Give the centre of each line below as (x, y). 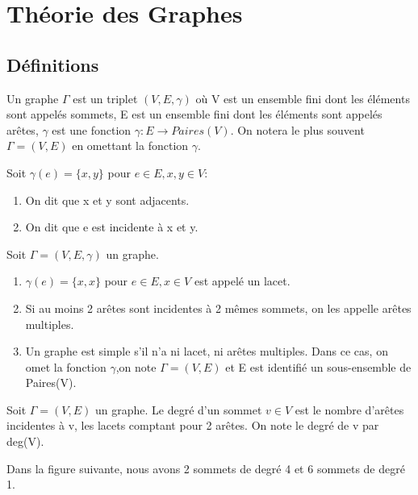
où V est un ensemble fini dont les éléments (303, 98)
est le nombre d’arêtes (349, 409)
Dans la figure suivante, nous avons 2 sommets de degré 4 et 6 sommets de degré (206, 468)
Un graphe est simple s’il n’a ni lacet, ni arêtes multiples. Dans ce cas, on (207, 351)
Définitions (53, 64)
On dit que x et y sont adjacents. (107, 200)
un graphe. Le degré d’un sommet (178, 409)
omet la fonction (66, 366)
